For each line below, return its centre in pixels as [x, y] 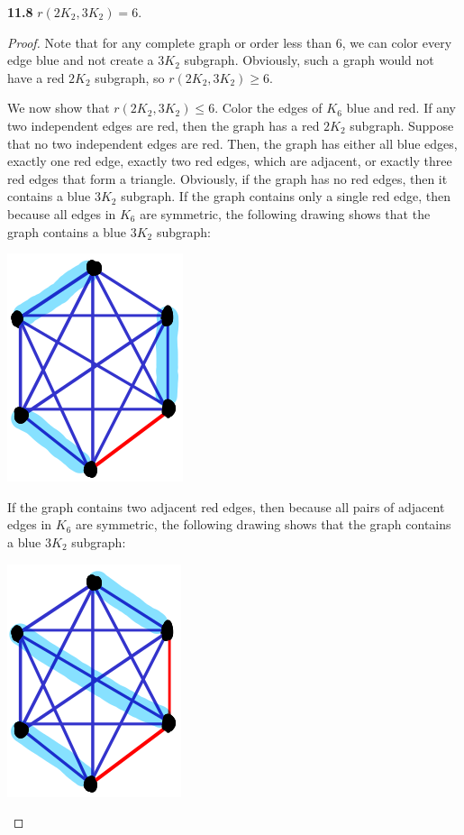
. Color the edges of [268, 108]
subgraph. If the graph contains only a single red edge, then [286, 196]
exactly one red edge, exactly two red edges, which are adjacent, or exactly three [230, 161]
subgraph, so [130, 77]
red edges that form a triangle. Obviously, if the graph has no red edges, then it [227, 178]
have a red [36, 77]
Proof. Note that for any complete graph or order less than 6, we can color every [230, 42]
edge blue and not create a [81, 60]
